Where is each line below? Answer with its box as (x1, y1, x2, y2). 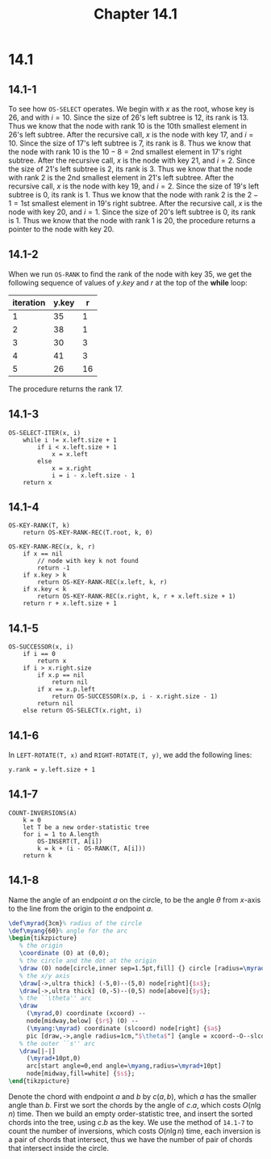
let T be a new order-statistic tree (23, 823, 150, 831)
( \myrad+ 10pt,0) (26, 1055, 81, 1063)
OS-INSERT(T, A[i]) (37, 837, 103, 845)
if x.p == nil (37, 671, 85, 679)
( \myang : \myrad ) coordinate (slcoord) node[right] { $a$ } (26, 1024, 222, 1032)
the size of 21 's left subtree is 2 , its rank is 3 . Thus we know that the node (8, 164, 252, 174)
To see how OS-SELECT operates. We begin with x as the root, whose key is (8, 104, 255, 113)
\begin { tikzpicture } (8, 934, 78, 942)
